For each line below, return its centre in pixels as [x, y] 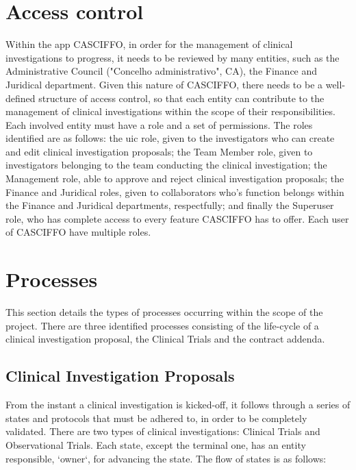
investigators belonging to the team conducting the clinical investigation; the [166, 165]
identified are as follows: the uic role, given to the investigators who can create [170, 138]
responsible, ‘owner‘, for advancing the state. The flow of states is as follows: [166, 458]
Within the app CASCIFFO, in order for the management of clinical [149, 44]
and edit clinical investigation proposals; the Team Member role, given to [159, 151]
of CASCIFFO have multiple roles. [78, 232]
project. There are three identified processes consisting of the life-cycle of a [162, 325]
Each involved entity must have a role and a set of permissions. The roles [159, 124]
